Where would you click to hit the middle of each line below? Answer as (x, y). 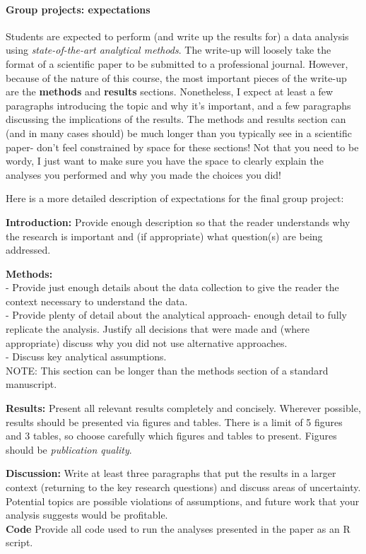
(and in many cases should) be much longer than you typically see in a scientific (179, 132)
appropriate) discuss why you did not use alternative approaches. (147, 342)
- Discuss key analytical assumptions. (86, 356)
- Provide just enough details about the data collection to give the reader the (172, 287)
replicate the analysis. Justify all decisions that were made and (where (158, 329)
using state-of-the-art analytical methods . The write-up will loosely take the (169, 50)
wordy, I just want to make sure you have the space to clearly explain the (165, 161)
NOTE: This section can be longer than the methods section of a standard (167, 370)
